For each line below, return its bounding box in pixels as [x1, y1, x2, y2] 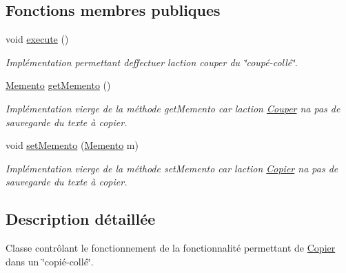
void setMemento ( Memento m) [6, 138, 139, 152]
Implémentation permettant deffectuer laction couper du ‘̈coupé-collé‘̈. [6, 54, 298, 69]
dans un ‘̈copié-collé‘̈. [6, 254, 94, 268]
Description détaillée [6, 208, 156, 230]
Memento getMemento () [6, 78, 111, 92]
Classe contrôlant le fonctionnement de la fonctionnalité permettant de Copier [6, 241, 336, 255]
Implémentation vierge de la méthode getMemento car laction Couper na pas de [6, 101, 340, 115]
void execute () [6, 32, 69, 46]
